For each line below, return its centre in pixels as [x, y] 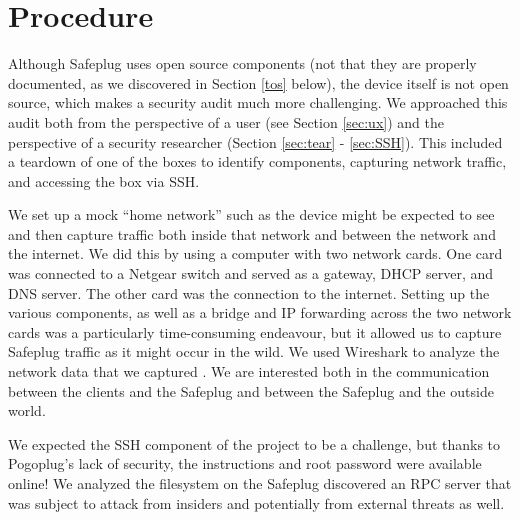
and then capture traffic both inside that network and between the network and [252, 233]
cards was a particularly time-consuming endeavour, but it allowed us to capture [255, 331]
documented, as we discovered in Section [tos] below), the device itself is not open [258, 82]
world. [27, 410]
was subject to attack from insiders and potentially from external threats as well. [256, 502]
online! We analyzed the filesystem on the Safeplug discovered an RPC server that [260, 483]
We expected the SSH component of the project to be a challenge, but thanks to [254, 443]
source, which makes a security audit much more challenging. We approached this [258, 102]
